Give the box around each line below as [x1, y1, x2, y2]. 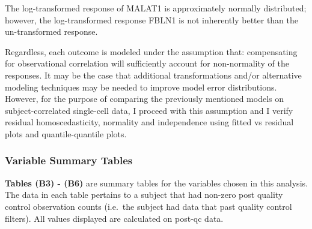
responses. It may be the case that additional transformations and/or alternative [5, 68, 302, 81]
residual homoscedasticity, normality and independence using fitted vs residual [5, 116, 294, 128]
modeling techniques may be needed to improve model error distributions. [5, 80, 277, 93]
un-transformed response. [5, 25, 98, 38]
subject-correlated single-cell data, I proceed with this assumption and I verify [5, 104, 293, 116]
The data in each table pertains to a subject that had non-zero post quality [5, 188, 283, 201]
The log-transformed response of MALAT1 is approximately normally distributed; [5, 2, 307, 14]
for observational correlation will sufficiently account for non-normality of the [5, 57, 289, 70]
